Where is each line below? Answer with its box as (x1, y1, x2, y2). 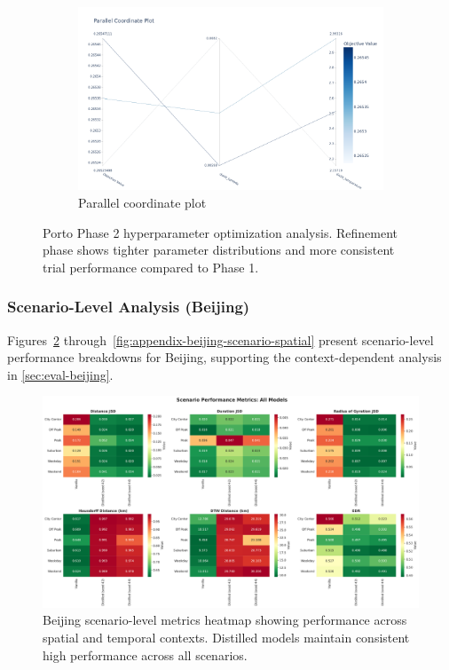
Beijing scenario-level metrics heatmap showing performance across (43, 611, 407, 629)
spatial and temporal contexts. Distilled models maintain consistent (43, 628, 410, 647)
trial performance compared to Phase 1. (43, 257, 259, 276)
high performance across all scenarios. (43, 645, 248, 664)
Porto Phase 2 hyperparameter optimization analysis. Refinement (43, 223, 398, 241)
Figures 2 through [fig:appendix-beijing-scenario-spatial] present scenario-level (7, 330, 434, 349)
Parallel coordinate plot (78, 193, 207, 211)
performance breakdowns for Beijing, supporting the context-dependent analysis (7, 348, 442, 367)
